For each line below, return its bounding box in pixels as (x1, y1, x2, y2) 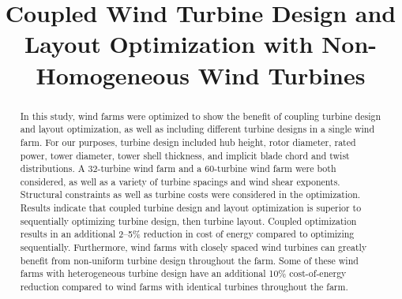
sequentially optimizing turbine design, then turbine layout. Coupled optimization (20, 214, 357, 227)
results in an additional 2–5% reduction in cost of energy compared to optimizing (20, 227, 355, 241)
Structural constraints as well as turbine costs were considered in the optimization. (20, 188, 361, 201)
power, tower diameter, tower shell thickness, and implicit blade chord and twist (20, 148, 350, 162)
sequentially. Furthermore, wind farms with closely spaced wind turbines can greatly (20, 241, 367, 254)
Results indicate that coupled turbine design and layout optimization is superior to (20, 201, 362, 215)
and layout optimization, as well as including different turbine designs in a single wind (20, 122, 375, 136)
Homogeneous (36, 58, 190, 91)
